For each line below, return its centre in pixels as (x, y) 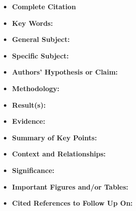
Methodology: (36, 88)
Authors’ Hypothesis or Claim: (65, 72)
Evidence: (29, 121)
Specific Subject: (40, 55)
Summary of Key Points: (54, 137)
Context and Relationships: (59, 154)
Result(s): (29, 105)
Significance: (33, 170)
